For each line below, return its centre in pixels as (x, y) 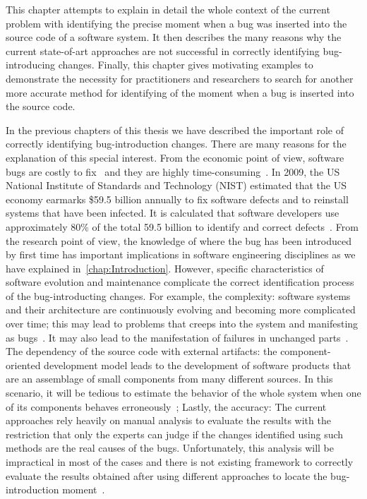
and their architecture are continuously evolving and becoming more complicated (181, 309)
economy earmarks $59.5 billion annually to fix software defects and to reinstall (177, 199)
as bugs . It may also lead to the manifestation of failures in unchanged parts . (177, 337)
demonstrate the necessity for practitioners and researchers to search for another (180, 78)
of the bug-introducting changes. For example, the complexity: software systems (178, 295)
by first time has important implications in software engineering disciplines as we (181, 254)
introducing (31, 65)
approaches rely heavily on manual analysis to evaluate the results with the (168, 420)
